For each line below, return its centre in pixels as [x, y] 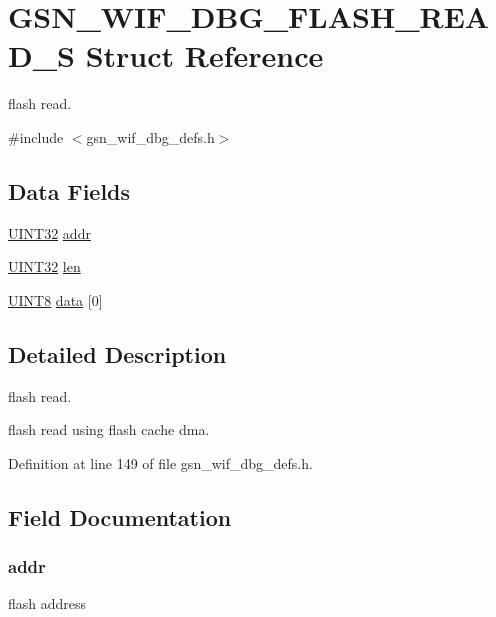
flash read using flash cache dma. [109, 429]
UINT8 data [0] [55, 299]
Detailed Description [117, 353]
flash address [47, 603]
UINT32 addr [49, 232]
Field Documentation [120, 516]
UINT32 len [44, 266]
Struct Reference [204, 55]
